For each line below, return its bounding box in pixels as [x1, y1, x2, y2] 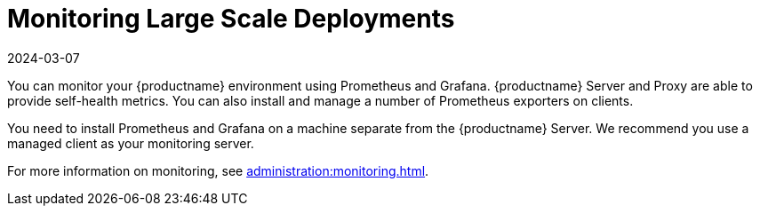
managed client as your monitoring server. [7, 135, 254, 151]
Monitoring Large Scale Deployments [7, 4, 455, 34]
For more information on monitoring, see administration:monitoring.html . [7, 162, 429, 178]
